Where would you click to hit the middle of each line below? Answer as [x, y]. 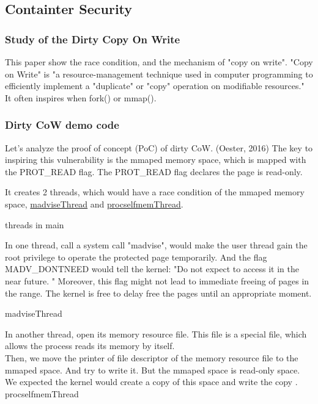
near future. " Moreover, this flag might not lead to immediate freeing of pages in [157, 280]
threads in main [35, 224]
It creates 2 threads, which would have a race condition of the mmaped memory [155, 192]
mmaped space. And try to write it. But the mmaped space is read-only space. [153, 370]
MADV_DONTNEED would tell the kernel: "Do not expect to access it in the [152, 269]
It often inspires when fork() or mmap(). [81, 97]
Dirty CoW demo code [62, 125]
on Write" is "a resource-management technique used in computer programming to [159, 74]
